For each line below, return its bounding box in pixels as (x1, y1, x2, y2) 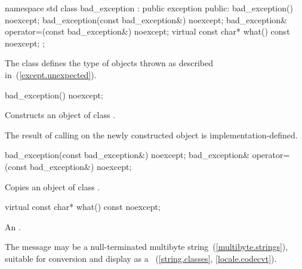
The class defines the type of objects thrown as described (5, 57, 213, 69)
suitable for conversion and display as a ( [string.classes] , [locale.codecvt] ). (5, 252, 277, 264)
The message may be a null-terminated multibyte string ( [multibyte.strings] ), (5, 240, 288, 253)
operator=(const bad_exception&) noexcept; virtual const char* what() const (5, 25, 290, 38)
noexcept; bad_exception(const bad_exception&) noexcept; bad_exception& (5, 13, 288, 26)
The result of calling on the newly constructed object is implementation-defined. (5, 128, 298, 141)
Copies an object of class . (5, 180, 100, 193)
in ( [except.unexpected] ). (5, 68, 97, 81)
